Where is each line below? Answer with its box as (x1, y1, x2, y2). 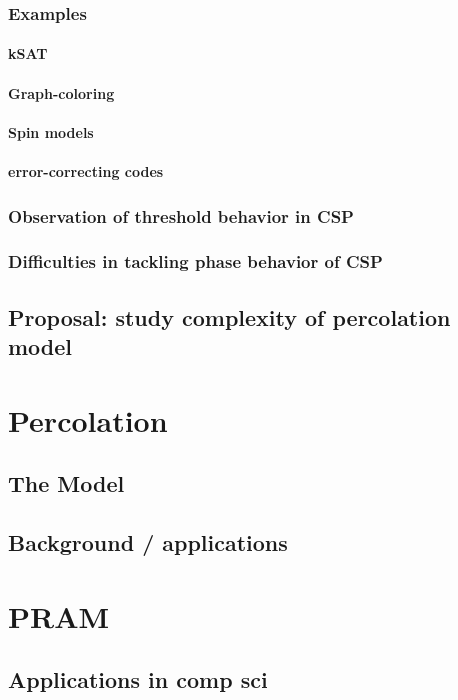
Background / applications (8, 527, 288, 557)
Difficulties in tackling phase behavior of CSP (8, 249, 383, 274)
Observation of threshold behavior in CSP (8, 203, 354, 228)
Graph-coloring (8, 82, 115, 103)
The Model (8, 468, 125, 499)
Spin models (8, 121, 94, 142)
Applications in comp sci (8, 664, 268, 695)
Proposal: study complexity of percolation (8, 301, 451, 332)
